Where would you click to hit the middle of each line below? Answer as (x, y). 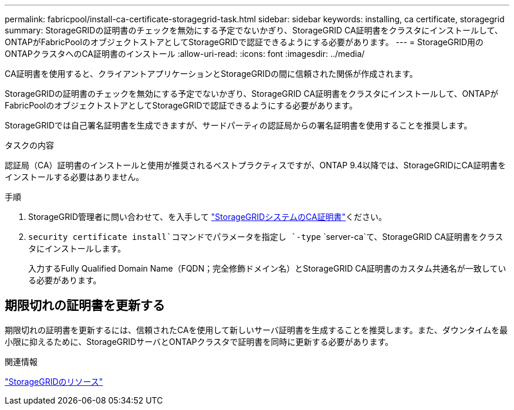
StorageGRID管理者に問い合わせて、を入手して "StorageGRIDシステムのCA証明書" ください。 (208, 217)
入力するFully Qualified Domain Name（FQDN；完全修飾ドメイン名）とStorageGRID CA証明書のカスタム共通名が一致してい (267, 268)
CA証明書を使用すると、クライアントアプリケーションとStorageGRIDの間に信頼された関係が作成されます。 (211, 74)
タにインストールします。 (77, 248)
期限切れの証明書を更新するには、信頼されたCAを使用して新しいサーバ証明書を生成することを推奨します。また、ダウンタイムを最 (256, 330)
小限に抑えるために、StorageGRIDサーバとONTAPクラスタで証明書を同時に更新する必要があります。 (199, 341)
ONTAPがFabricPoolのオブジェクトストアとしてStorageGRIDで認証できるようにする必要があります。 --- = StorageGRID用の (244, 42)
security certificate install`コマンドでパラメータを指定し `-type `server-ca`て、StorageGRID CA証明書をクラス (266, 237)
